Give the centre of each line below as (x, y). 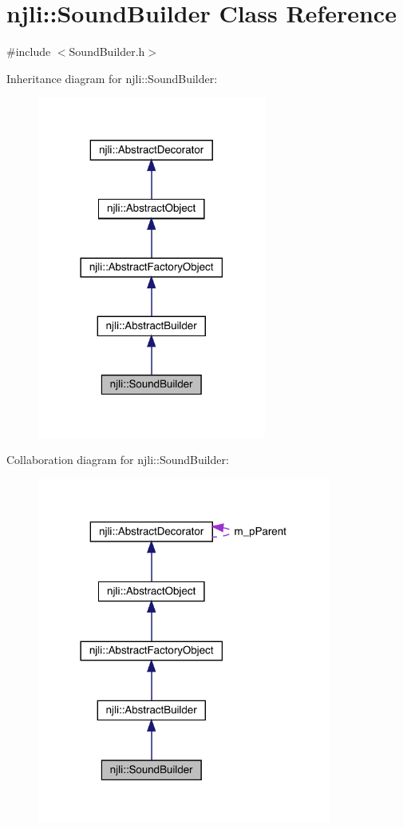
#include (29, 52)
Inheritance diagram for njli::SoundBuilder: (112, 78)
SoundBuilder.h (107, 52)
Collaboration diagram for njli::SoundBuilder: (118, 460)
